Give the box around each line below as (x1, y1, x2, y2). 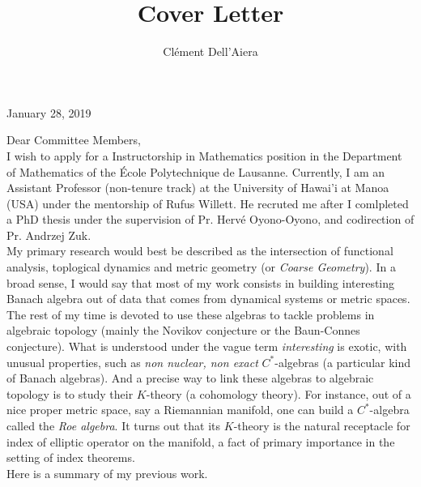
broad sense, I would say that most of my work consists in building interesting (6, 274, 395, 291)
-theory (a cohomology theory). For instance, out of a (146, 385, 411, 402)
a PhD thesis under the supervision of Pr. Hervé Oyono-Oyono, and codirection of (6, 211, 415, 228)
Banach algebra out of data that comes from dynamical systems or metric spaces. (6, 290, 410, 307)
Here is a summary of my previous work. (6, 464, 208, 481)
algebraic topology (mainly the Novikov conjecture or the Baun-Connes (6, 322, 360, 339)
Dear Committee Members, (6, 131, 141, 148)
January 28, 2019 (6, 104, 91, 121)
